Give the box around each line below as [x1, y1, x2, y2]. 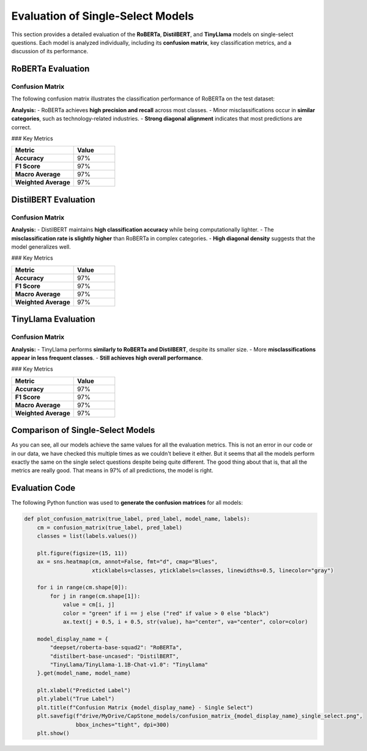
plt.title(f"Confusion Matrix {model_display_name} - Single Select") [37, 704, 254, 711]
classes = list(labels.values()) [37, 533, 138, 540]
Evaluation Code [11, 483, 76, 493]
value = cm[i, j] [62, 601, 115, 608]
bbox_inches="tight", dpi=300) [75, 721, 169, 728]
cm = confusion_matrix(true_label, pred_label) [37, 524, 183, 531]
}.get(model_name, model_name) [37, 670, 131, 677]
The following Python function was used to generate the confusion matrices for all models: [11, 499, 243, 507]
